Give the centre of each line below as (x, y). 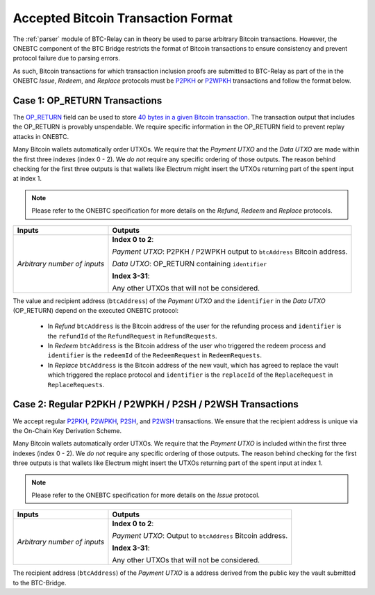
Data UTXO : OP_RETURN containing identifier (190, 263)
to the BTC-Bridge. (40, 582)
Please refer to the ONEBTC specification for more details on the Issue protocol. (146, 495)
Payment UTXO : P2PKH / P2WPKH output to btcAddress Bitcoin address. (230, 252)
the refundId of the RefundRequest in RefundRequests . (133, 336)
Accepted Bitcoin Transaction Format (123, 18)
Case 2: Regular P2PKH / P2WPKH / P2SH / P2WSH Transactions (156, 404)
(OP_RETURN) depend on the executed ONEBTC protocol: (96, 310)
